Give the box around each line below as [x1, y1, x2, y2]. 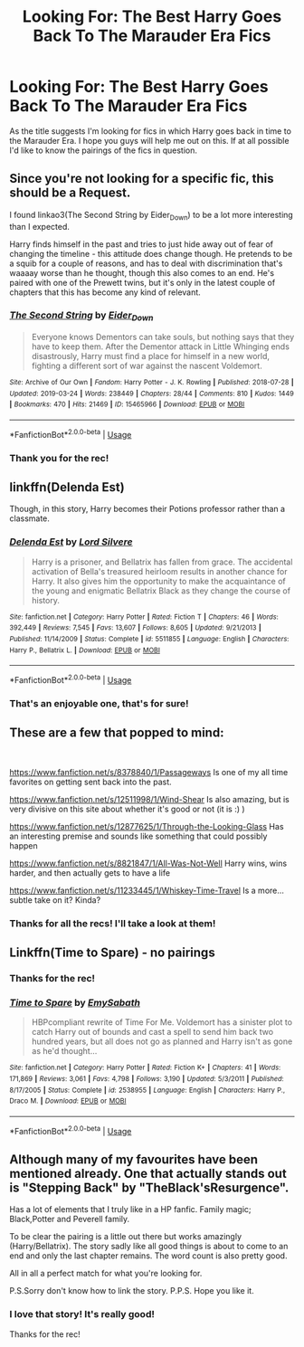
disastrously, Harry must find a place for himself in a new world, [31, 351, 270, 362]
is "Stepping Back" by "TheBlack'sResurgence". [9, 1180, 290, 1195]
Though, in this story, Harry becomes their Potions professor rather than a [9, 504, 286, 515]
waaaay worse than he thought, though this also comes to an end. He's [9, 267, 274, 278]
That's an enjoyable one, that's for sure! [9, 697, 189, 709]
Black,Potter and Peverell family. [9, 1214, 130, 1225]
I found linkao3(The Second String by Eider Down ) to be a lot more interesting [9, 209, 294, 223]
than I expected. [9, 221, 71, 232]
